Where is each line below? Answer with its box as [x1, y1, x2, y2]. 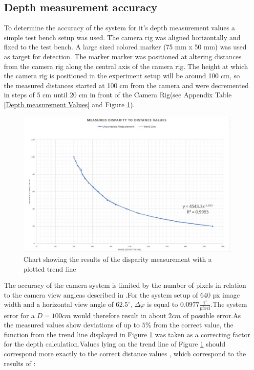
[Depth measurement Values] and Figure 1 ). [4, 99, 135, 109]
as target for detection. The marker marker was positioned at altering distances [4, 51, 242, 61]
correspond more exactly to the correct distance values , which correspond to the [4, 348, 246, 359]
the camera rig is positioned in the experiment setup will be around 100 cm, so [4, 70, 240, 81]
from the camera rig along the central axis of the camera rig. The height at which [4, 61, 248, 71]
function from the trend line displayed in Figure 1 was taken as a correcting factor [4, 329, 250, 339]
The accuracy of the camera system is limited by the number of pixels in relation [4, 280, 246, 290]
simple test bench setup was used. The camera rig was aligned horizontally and [4, 32, 241, 42]
